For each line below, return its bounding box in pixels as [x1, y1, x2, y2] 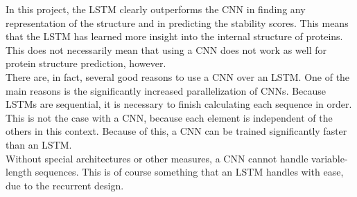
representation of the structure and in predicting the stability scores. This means [6, 15, 349, 30]
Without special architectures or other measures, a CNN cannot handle [6, 151, 308, 165]
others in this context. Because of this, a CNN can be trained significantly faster [6, 124, 347, 138]
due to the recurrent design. [6, 178, 124, 192]
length [6, 165, 33, 179]
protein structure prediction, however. [6, 56, 166, 71]
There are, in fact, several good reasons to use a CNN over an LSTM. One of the [6, 69, 350, 84]
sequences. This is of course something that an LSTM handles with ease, [35, 165, 344, 179]
